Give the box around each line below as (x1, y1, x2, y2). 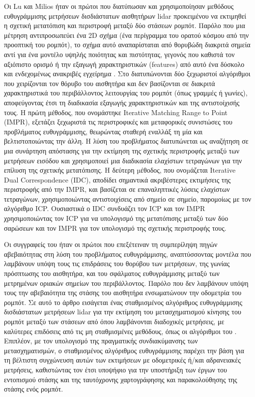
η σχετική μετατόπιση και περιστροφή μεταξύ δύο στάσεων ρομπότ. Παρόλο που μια (4, 20, 245, 31)
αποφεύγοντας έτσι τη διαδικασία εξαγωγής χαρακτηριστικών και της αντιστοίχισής (4, 97, 240, 107)
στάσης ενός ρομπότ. (4, 384, 63, 394)
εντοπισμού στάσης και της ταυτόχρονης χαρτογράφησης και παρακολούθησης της (4, 374, 237, 384)
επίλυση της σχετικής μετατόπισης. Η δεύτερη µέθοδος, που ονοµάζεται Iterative (4, 165, 236, 175)
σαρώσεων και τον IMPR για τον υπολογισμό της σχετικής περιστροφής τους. (4, 222, 227, 233)
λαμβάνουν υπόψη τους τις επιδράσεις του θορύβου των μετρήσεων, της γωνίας (4, 258, 230, 269)
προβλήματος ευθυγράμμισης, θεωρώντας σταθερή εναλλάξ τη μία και (4, 126, 203, 136)
